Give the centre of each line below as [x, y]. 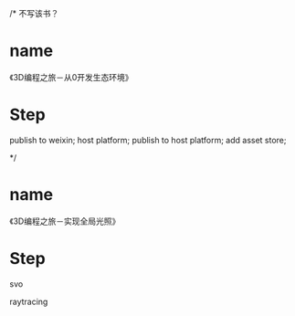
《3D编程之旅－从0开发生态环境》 [71, 77]
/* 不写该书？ [34, 13]
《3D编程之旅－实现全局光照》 [65, 221]
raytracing [29, 301]
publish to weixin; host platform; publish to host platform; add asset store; [148, 140]
